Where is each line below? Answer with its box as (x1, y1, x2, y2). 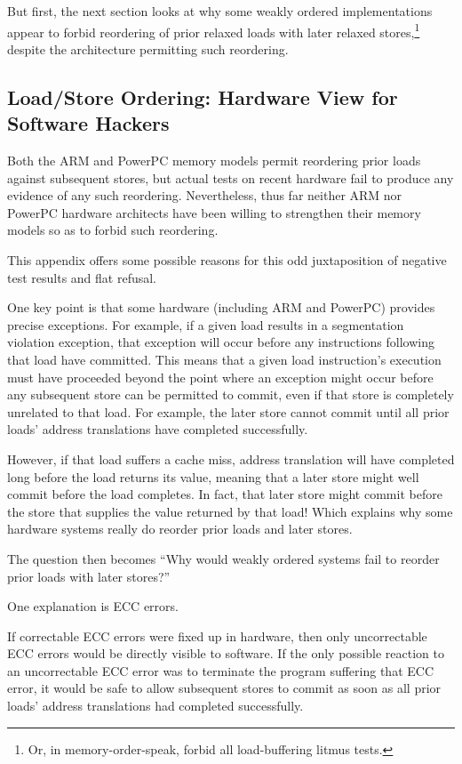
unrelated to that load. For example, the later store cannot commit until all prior (7, 402, 450, 421)
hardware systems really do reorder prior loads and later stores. (7, 519, 353, 538)
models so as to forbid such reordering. (7, 221, 219, 239)
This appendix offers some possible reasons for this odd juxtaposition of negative (7, 251, 447, 269)
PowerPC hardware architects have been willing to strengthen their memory (7, 203, 421, 221)
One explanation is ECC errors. (7, 597, 179, 615)
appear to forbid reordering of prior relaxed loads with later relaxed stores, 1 (7, 20, 420, 41)
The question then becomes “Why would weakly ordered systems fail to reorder (7, 549, 440, 567)
